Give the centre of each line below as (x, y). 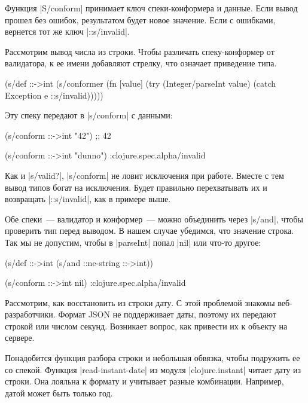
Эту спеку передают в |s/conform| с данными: (89, 115)
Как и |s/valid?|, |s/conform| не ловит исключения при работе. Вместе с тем (144, 175)
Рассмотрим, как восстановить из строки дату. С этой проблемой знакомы (140, 302)
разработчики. (30, 314)
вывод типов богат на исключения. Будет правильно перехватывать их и (136, 187)
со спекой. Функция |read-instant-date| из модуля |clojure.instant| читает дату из (153, 369)
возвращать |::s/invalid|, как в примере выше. (88, 199)
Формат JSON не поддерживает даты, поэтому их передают (167, 314)
